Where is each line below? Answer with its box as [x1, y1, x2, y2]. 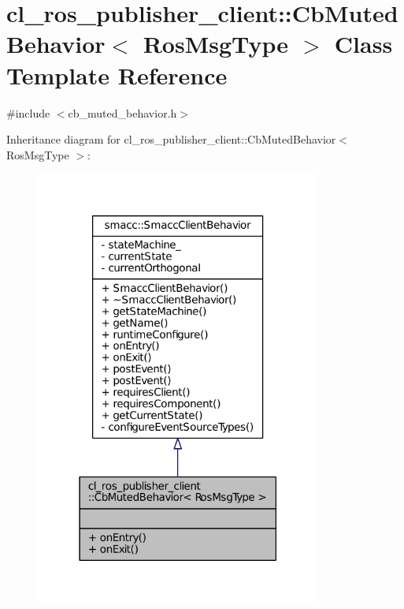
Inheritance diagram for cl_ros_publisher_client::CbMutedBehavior [6, 131, 336, 148]
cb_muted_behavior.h [68, 104, 177, 121]
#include [6, 104, 50, 121]
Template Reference [6, 58, 228, 91]
